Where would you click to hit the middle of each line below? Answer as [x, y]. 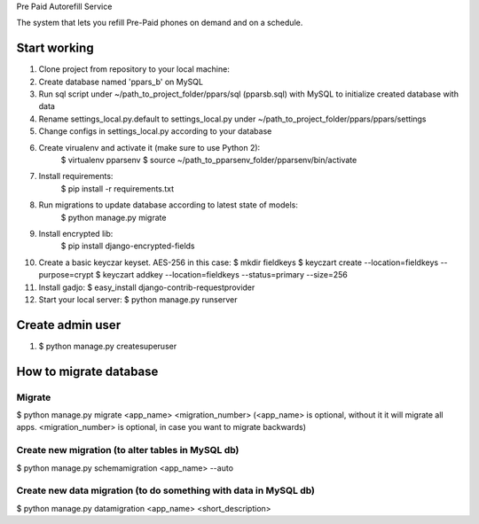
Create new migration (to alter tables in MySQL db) [128, 450]
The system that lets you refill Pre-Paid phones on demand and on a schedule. [160, 23]
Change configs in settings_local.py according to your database [155, 131]
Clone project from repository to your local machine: [134, 69]
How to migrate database [87, 371]
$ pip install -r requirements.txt [118, 188]
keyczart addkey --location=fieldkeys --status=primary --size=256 [225, 275]
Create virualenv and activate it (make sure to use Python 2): [149, 147]
